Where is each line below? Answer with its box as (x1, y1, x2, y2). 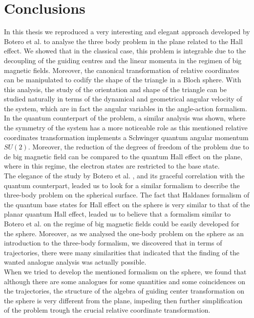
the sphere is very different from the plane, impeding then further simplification (4, 295, 243, 305)
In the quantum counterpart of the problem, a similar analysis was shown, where (4, 113, 246, 123)
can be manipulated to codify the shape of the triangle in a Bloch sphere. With (4, 74, 241, 85)
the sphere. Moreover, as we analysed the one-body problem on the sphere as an (4, 228, 244, 238)
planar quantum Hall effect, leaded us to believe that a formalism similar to (4, 209, 231, 219)
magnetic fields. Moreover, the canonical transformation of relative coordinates (4, 65, 239, 75)
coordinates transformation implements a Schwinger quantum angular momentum (4, 132, 249, 142)
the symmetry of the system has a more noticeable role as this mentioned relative (4, 122, 248, 133)
